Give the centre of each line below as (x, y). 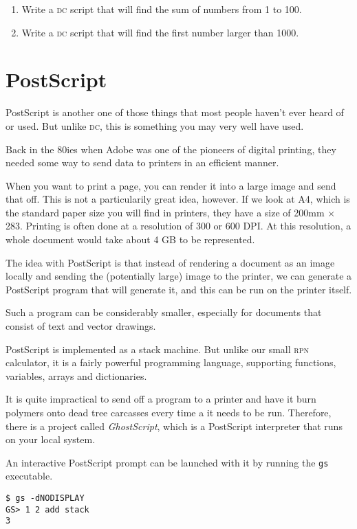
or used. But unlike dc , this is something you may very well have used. (155, 125)
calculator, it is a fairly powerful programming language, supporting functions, (171, 362)
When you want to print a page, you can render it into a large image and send (171, 185)
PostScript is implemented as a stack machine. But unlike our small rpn (157, 349)
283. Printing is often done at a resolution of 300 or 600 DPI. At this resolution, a (178, 226)
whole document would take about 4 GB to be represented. (130, 239)
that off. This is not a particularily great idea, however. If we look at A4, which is (178, 199)
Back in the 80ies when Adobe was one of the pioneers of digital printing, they (171, 149)
